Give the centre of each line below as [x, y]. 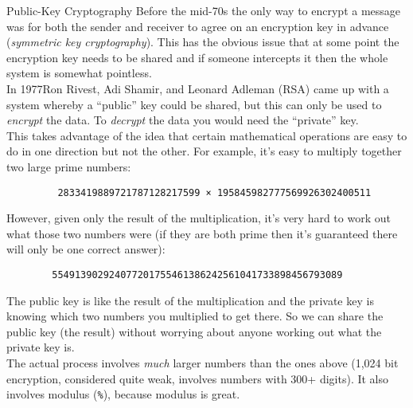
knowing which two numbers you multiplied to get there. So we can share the [195, 316]
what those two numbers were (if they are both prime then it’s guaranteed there [202, 233]
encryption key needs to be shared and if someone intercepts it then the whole [197, 57]
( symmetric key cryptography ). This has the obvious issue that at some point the [203, 42]
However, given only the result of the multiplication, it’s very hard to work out [199, 218]
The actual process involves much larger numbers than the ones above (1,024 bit [203, 363]
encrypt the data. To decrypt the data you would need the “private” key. [183, 120]
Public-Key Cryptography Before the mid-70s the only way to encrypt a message [204, 10]
